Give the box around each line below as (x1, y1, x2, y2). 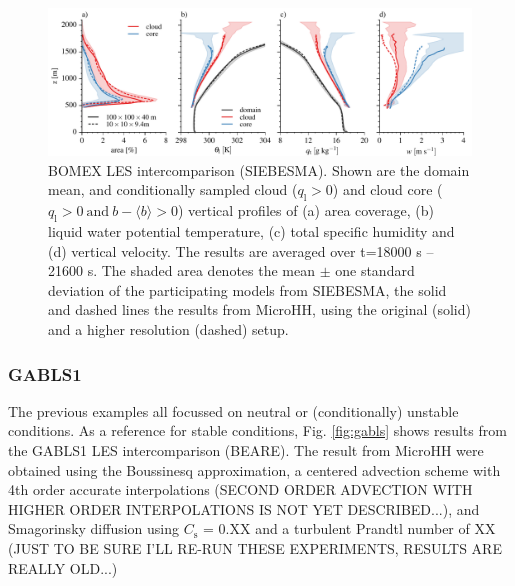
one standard (335, 260, 415, 281)
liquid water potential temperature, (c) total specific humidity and (48, 221, 455, 242)
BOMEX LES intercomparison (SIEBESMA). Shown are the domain (48, 159, 470, 180)
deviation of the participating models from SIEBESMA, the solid (48, 279, 447, 300)
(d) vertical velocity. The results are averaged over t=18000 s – (48, 240, 434, 261)
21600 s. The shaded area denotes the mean (48, 260, 316, 281)
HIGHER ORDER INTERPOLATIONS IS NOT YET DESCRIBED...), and (8, 498, 480, 519)
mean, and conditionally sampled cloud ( (48, 179, 298, 200)
